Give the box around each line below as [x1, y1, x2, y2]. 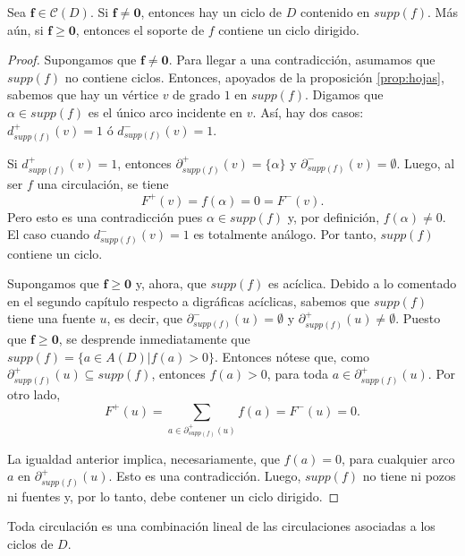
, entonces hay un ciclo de [140, 3, 283, 21]
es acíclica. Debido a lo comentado [268, 274, 457, 293]
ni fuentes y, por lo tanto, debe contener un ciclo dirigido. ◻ [7, 486, 340, 505]
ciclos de [7, 535, 54, 553]
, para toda [266, 364, 328, 383]
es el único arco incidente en [88, 102, 243, 121]
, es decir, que [106, 309, 182, 328]
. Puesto [395, 309, 441, 328]
